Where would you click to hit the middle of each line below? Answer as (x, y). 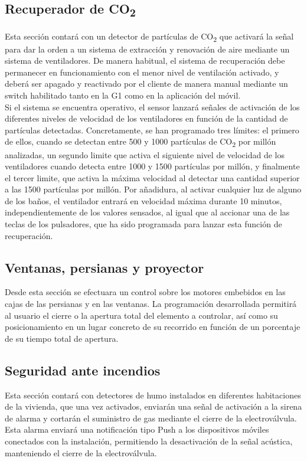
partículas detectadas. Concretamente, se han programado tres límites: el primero (152, 130)
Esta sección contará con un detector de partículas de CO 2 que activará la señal (149, 37)
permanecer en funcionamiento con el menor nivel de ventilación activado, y (142, 72)
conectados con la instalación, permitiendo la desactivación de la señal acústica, (149, 441)
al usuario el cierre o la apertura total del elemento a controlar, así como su (141, 315)
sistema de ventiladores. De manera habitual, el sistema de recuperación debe (145, 61)
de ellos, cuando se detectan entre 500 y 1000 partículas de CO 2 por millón (141, 142)
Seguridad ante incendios (83, 370)
